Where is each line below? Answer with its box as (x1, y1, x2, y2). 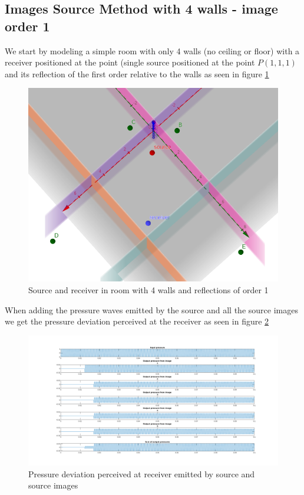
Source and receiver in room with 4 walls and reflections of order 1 (28, 284, 269, 296)
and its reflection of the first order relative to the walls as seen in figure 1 (5, 67, 269, 80)
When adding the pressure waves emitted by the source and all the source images (5, 303, 298, 316)
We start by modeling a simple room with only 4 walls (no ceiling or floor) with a (5, 44, 300, 57)
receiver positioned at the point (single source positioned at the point (5, 56, 255, 68)
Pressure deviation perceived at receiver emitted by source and (28, 467, 255, 480)
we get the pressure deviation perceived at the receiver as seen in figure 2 (5, 315, 269, 327)
